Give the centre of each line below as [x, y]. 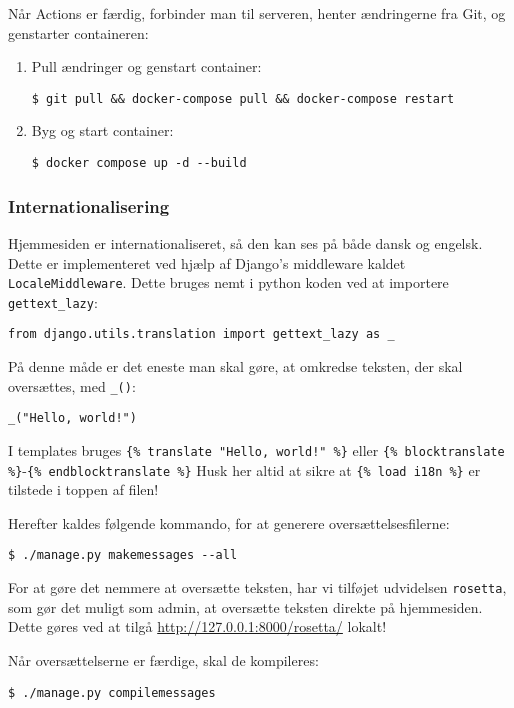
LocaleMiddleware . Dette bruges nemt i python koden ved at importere [228, 282]
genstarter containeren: [78, 32]
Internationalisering [89, 205]
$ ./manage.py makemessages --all [123, 555]
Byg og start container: [102, 130]
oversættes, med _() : [72, 385]
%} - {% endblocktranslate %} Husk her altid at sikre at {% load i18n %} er [244, 469]
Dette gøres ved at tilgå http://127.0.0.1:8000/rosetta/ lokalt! [197, 626]
